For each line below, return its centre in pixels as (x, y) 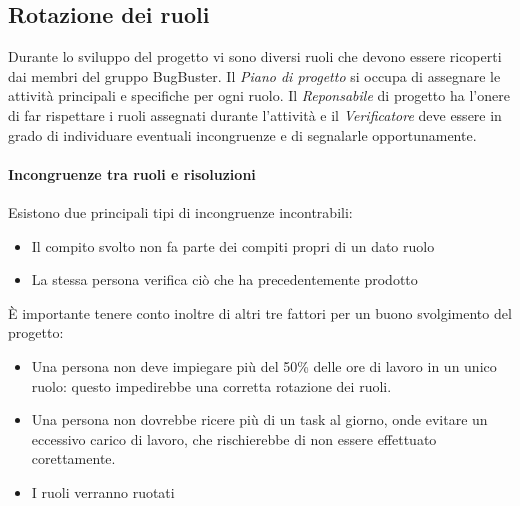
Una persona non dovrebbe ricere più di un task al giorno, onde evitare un (259, 419)
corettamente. (73, 458)
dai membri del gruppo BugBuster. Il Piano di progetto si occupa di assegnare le (254, 75)
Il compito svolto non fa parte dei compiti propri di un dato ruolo (233, 245)
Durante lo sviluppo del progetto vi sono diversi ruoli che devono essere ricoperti (255, 56)
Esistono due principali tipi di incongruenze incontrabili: (180, 211)
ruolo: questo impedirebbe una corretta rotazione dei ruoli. (211, 385)
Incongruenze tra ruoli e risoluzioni (132, 173)
